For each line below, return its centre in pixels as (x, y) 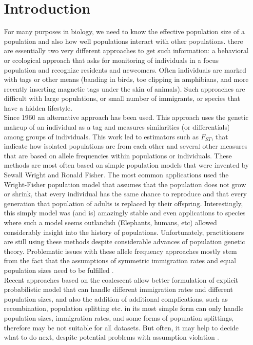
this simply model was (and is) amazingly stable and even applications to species (125, 213)
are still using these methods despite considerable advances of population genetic (125, 241)
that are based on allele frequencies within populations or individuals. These (118, 155)
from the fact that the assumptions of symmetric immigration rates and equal (120, 260)
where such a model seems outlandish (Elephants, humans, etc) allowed (110, 222)
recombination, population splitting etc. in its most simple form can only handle (124, 308)
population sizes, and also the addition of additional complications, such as (116, 298)
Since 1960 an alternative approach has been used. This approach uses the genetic (126, 117)
